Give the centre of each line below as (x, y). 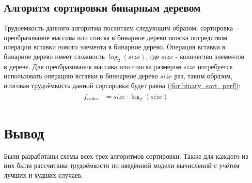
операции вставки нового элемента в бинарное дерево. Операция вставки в (115, 47)
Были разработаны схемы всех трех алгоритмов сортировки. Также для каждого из (126, 156)
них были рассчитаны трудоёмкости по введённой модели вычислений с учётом (122, 165)
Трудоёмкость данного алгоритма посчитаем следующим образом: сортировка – (121, 28)
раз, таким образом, (203, 76)
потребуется (215, 66)
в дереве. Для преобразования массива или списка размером (93, 66)
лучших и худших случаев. (43, 175)
